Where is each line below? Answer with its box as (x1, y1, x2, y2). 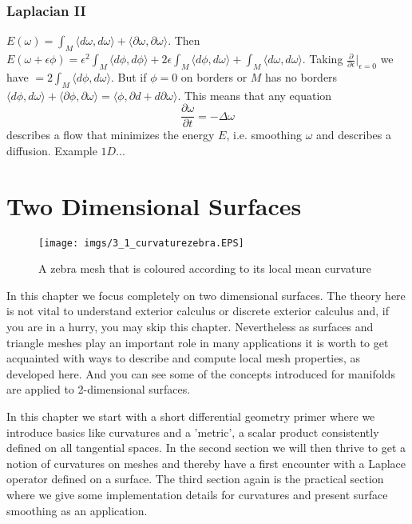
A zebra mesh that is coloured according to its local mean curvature (38, 260, 371, 277)
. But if (110, 68, 147, 85)
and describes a (316, 126, 391, 143)
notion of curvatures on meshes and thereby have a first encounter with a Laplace (6, 454, 406, 471)
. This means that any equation (177, 86, 332, 103)
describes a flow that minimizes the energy (6, 126, 215, 143)
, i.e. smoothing (226, 126, 303, 143)
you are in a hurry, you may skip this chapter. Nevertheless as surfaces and (6, 318, 374, 335)
